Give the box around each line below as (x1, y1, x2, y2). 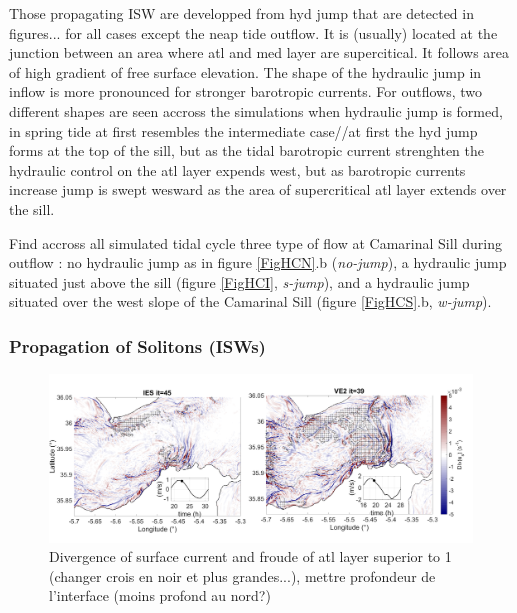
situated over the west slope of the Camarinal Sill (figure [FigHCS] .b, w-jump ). (9, 291, 492, 312)
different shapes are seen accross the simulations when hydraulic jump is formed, (9, 100, 503, 121)
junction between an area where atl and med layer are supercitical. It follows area (9, 42, 510, 63)
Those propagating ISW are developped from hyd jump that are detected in (9, 3, 474, 23)
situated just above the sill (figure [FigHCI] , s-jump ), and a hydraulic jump (9, 271, 470, 292)
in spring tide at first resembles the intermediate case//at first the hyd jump (9, 120, 478, 141)
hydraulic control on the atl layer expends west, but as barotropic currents (9, 159, 466, 180)
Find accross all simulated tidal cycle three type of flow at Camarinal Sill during (9, 232, 502, 253)
